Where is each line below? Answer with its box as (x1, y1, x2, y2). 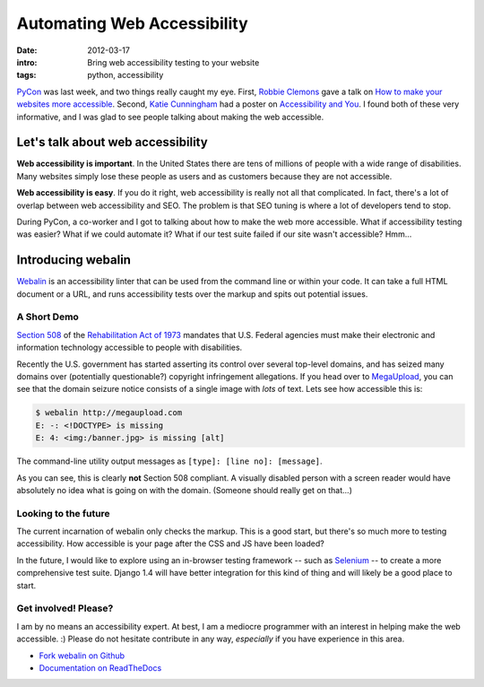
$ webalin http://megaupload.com (35, 408, 183, 418)
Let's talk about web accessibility (16, 135, 208, 150)
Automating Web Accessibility (16, 13, 248, 33)
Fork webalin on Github (39, 650, 125, 661)
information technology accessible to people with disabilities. (16, 342, 243, 353)
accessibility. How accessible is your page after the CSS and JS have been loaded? (16, 538, 324, 549)
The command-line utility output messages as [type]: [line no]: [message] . (16, 456, 323, 466)
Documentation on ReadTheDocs (39, 662, 162, 673)
